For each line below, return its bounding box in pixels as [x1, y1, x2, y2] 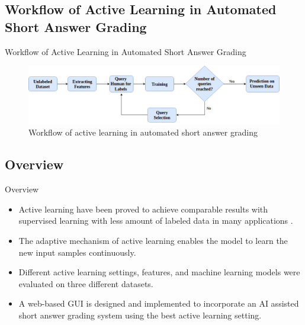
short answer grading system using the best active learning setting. [18, 308, 262, 321]
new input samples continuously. [18, 246, 136, 258]
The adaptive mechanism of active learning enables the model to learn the [18, 234, 288, 246]
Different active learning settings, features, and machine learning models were [18, 266, 300, 278]
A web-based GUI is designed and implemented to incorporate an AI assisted [18, 297, 299, 310]
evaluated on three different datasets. [18, 277, 153, 289]
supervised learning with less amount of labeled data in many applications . [18, 214, 293, 227]
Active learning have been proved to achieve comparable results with [18, 202, 268, 215]
